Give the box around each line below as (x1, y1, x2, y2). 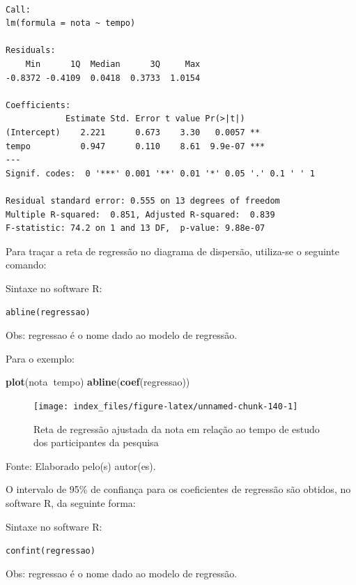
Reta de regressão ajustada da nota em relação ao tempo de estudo (33, 421, 320, 436)
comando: (6, 257, 47, 272)
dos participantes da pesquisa (33, 435, 159, 450)
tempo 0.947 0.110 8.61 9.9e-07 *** (6, 141, 265, 151)
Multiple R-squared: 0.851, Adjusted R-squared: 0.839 (6, 209, 275, 220)
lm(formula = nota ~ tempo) (6, 18, 136, 29)
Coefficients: (6, 100, 71, 110)
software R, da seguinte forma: (6, 495, 136, 510)
